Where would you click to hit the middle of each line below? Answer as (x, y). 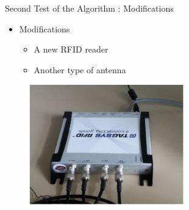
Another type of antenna (80, 69)
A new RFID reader (71, 49)
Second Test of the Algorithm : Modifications (89, 8)
